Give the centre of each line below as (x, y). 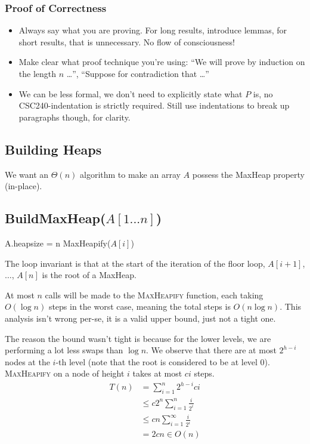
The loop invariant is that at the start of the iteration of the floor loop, (135, 263)
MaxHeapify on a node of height (65, 373)
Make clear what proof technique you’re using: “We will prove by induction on (162, 62)
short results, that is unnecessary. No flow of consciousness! (127, 41)
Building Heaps (53, 149)
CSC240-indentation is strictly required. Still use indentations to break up (154, 105)
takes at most (157, 373)
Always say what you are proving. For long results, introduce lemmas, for (153, 30)
